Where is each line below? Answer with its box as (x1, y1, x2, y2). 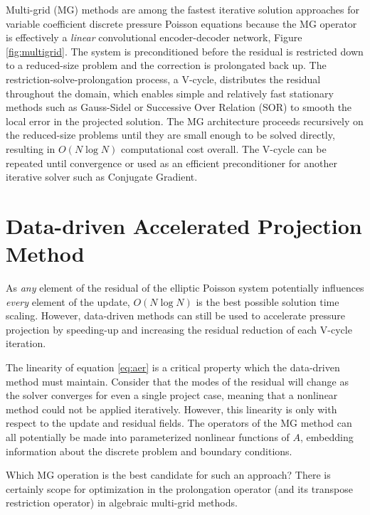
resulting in (6, 141, 55, 156)
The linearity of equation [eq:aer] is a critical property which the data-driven (6, 360, 340, 374)
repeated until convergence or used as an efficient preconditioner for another (6, 155, 337, 170)
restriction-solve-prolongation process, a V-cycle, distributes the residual (6, 71, 321, 86)
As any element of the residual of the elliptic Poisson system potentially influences (6, 280, 364, 295)
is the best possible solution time (196, 294, 339, 309)
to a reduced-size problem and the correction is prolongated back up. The (6, 58, 327, 73)
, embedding (300, 429, 354, 444)
